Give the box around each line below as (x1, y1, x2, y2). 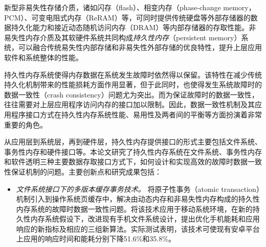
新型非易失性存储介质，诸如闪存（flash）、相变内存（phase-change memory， (4, 2, 256, 12)
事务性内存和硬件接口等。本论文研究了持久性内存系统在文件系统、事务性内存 (4, 146, 262, 157)
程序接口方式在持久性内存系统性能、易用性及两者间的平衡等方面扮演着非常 (11, 109, 262, 119)
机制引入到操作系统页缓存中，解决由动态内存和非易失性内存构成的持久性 (16, 193, 260, 204)
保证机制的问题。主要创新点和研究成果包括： (11, 166, 162, 177)
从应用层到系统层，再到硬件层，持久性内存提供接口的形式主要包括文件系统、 (4, 136, 262, 147)
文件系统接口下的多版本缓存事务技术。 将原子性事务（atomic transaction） (16, 183, 260, 194)
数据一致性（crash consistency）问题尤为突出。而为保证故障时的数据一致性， (4, 89, 259, 100)
